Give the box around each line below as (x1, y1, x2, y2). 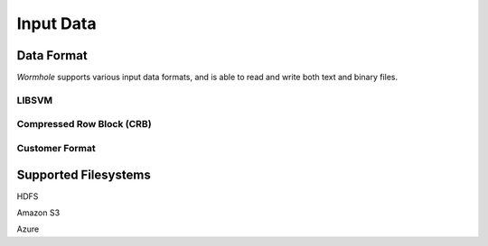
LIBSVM (16, 94, 53, 106)
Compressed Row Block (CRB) (16, 118, 153, 131)
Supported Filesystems (16, 167, 151, 182)
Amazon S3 (16, 207, 61, 218)
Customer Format (16, 141, 96, 154)
